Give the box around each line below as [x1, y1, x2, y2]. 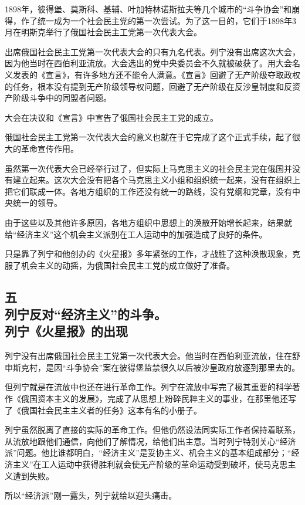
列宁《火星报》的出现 [5, 322, 128, 340]
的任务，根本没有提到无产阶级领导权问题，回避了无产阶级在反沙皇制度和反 [5, 80, 292, 92]
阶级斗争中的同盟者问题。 [12, 91, 111, 104]
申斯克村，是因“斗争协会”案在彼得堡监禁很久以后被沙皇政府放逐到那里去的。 [5, 361, 300, 373]
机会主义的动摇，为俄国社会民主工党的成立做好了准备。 [21, 259, 235, 271]
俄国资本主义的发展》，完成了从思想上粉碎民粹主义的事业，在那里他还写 [21, 392, 296, 405]
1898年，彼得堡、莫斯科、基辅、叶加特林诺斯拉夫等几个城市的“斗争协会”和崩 [5, 3, 300, 15]
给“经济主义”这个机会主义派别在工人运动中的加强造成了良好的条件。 [5, 228, 267, 240]
